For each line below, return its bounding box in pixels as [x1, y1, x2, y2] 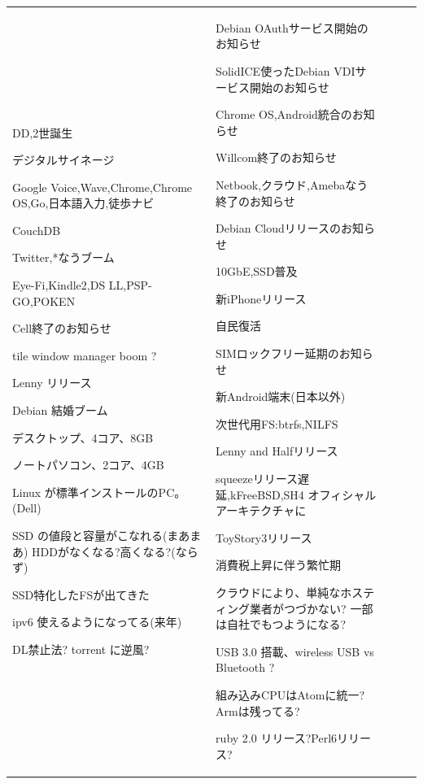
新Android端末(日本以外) [216, 388, 346, 405]
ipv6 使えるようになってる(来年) [12, 613, 182, 630]
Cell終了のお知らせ [12, 320, 111, 337]
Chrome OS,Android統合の [216, 106, 352, 123]
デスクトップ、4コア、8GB [12, 429, 154, 446]
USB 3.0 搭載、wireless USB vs [216, 642, 374, 660]
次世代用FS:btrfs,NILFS [216, 415, 338, 432]
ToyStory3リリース [216, 529, 312, 546]
